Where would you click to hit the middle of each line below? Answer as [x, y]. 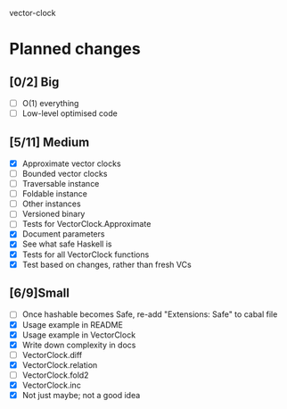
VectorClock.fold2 [55, 375]
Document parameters [63, 234]
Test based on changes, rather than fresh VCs [107, 264]
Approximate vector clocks [72, 163]
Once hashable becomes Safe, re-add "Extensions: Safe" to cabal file [150, 314]
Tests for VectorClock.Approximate [86, 224]
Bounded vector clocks [65, 174]
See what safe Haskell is [67, 244]
